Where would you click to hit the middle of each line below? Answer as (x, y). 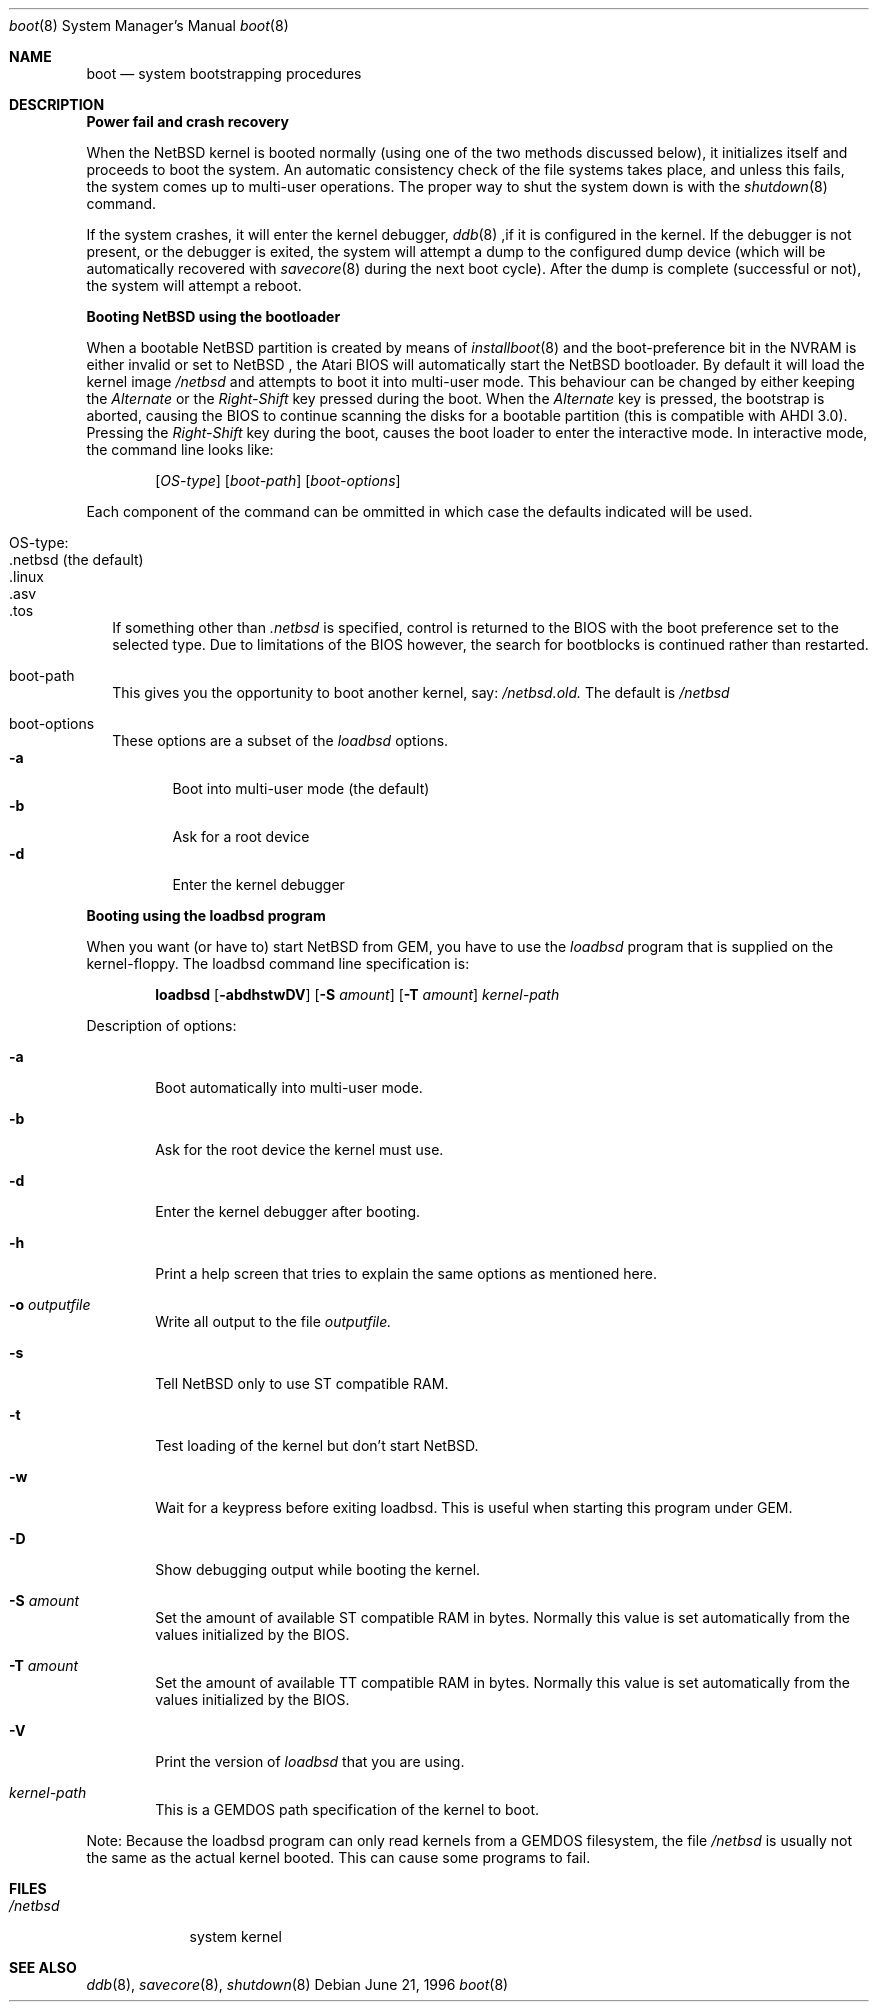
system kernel (235, 1936)
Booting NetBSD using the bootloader (213, 316)
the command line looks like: (180, 449)
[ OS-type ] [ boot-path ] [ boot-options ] (278, 480)
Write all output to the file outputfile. (273, 1321)
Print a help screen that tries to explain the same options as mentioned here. (406, 1273)
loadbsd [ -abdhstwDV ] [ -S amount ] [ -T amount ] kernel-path (357, 994)
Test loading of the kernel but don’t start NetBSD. (317, 1445)
